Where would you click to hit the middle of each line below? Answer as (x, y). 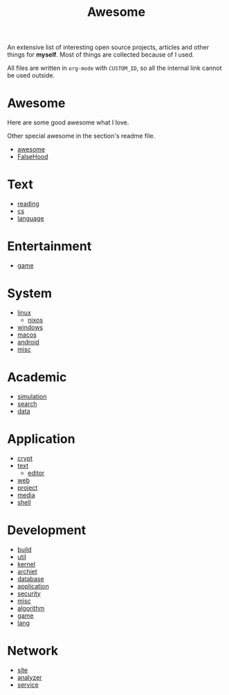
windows (30, 327)
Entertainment (49, 247)
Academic (37, 377)
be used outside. (31, 75)
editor (36, 473)
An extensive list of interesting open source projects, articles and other (108, 47)
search (27, 404)
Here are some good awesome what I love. (68, 122)
